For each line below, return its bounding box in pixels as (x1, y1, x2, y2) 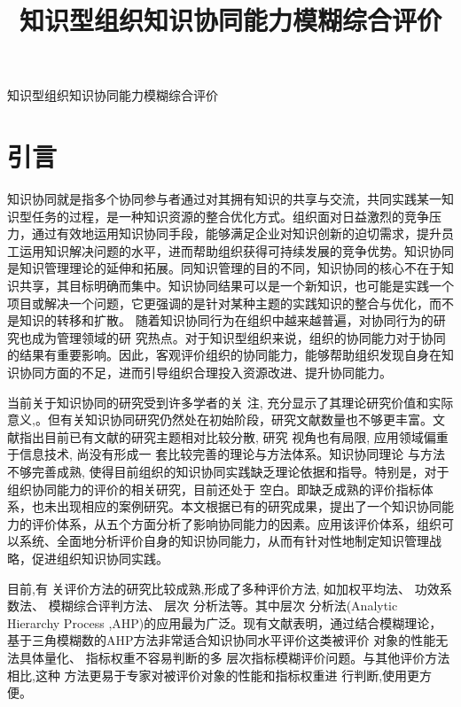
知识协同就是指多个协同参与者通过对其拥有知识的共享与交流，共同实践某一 (7, 190, 441, 208)
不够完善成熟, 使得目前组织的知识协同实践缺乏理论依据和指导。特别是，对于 (7, 462, 449, 480)
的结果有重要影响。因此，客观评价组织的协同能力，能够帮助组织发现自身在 (7, 346, 441, 364)
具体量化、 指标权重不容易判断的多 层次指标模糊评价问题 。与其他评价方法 (19, 648, 450, 666)
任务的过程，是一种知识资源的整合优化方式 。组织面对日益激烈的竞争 (31, 206, 429, 225)
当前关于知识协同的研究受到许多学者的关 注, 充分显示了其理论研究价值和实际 (7, 392, 454, 411)
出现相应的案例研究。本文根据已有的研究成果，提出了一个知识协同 (56, 497, 441, 516)
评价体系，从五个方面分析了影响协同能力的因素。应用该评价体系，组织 (31, 514, 441, 532)
